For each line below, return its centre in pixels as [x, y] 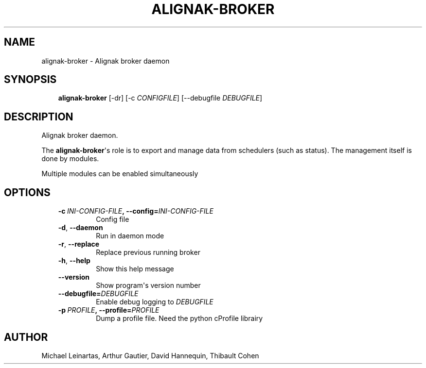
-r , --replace [79, 244]
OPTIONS [27, 192]
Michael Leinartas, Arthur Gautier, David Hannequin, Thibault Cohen [150, 355]
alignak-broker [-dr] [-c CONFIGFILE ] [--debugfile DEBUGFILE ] [160, 98]
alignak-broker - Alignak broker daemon [106, 61]
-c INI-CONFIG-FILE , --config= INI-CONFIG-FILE [136, 211]
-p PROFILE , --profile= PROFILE [109, 310]
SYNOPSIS [30, 80]
